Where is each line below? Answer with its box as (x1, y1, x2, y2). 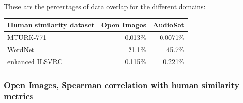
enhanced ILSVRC (7, 56, 63, 66)
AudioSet (153, 20, 184, 30)
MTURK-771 (7, 32, 47, 42)
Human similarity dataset (7, 20, 95, 30)
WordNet (7, 44, 34, 54)
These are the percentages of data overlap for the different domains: (4, 1, 206, 11)
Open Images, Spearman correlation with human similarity (4, 78, 240, 90)
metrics (4, 90, 33, 102)
